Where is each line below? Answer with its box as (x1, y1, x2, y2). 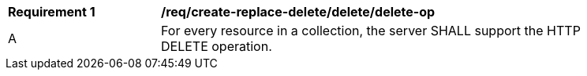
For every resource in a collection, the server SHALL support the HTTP (161, 23, 581, 38)
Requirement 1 (8, 4, 95, 20)
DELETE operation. (161, 38, 272, 54)
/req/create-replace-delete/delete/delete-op (161, 4, 436, 20)
